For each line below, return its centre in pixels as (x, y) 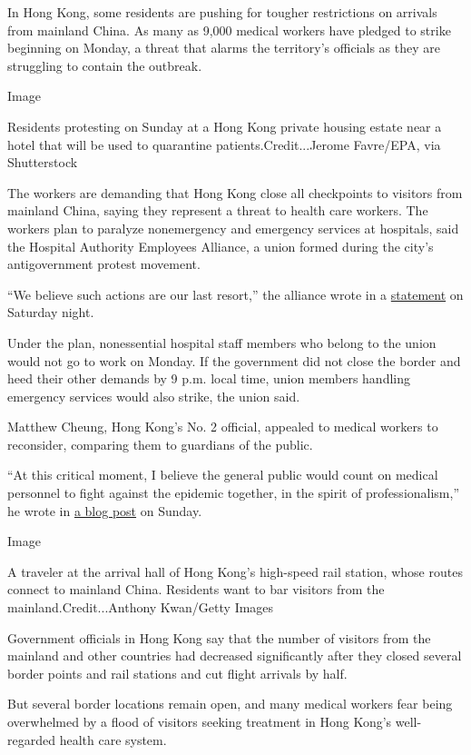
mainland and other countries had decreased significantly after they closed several (235, 656)
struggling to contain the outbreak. (105, 65)
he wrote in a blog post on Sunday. (105, 510)
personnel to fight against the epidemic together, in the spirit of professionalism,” (234, 493)
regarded (31, 739)
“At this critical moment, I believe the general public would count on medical (223, 475)
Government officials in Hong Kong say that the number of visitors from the (219, 637)
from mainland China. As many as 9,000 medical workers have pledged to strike (229, 30)
